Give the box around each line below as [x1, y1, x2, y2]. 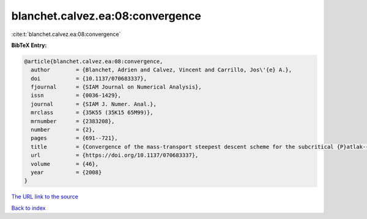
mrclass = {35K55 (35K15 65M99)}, [31, 109, 154, 116]
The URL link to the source [11, 193, 79, 201]
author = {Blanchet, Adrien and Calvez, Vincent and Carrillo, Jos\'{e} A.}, [31, 66, 292, 73]
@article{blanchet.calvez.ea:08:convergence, [24, 58, 163, 65]
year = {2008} [31, 169, 102, 176]
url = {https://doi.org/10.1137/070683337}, [31, 152, 199, 159]
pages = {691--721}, [31, 135, 119, 142]
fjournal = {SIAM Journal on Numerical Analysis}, [31, 84, 202, 91]
